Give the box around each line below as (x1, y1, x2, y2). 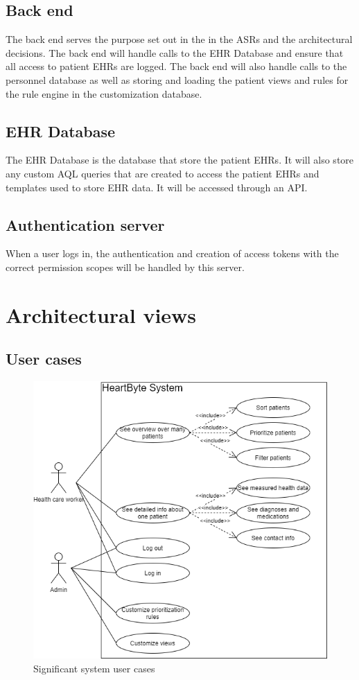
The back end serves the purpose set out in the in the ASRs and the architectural (6, 32, 353, 46)
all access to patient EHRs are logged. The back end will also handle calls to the (6, 59, 347, 73)
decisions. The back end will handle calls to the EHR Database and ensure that (6, 45, 344, 60)
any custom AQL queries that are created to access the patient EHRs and (6, 166, 319, 180)
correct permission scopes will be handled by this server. (6, 259, 245, 274)
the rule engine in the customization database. (6, 86, 202, 101)
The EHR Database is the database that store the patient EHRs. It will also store (6, 152, 354, 167)
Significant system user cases (33, 661, 155, 675)
